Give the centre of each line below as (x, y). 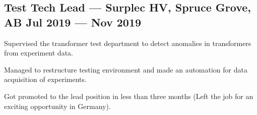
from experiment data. (39, 53)
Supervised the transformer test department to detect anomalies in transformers (128, 43)
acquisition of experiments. (45, 79)
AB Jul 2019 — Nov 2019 (73, 22)
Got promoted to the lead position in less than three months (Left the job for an (129, 96)
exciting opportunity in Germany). (57, 106)
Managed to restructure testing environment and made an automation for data (126, 69)
